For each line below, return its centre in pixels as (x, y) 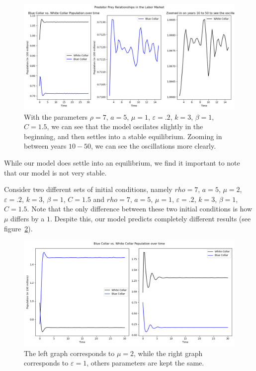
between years (45, 146)
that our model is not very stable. (55, 172)
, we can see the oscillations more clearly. (154, 146)
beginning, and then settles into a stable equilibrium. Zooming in (123, 136)
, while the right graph (168, 353)
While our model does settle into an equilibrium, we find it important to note (122, 162)
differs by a (28, 218)
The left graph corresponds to (69, 353)
